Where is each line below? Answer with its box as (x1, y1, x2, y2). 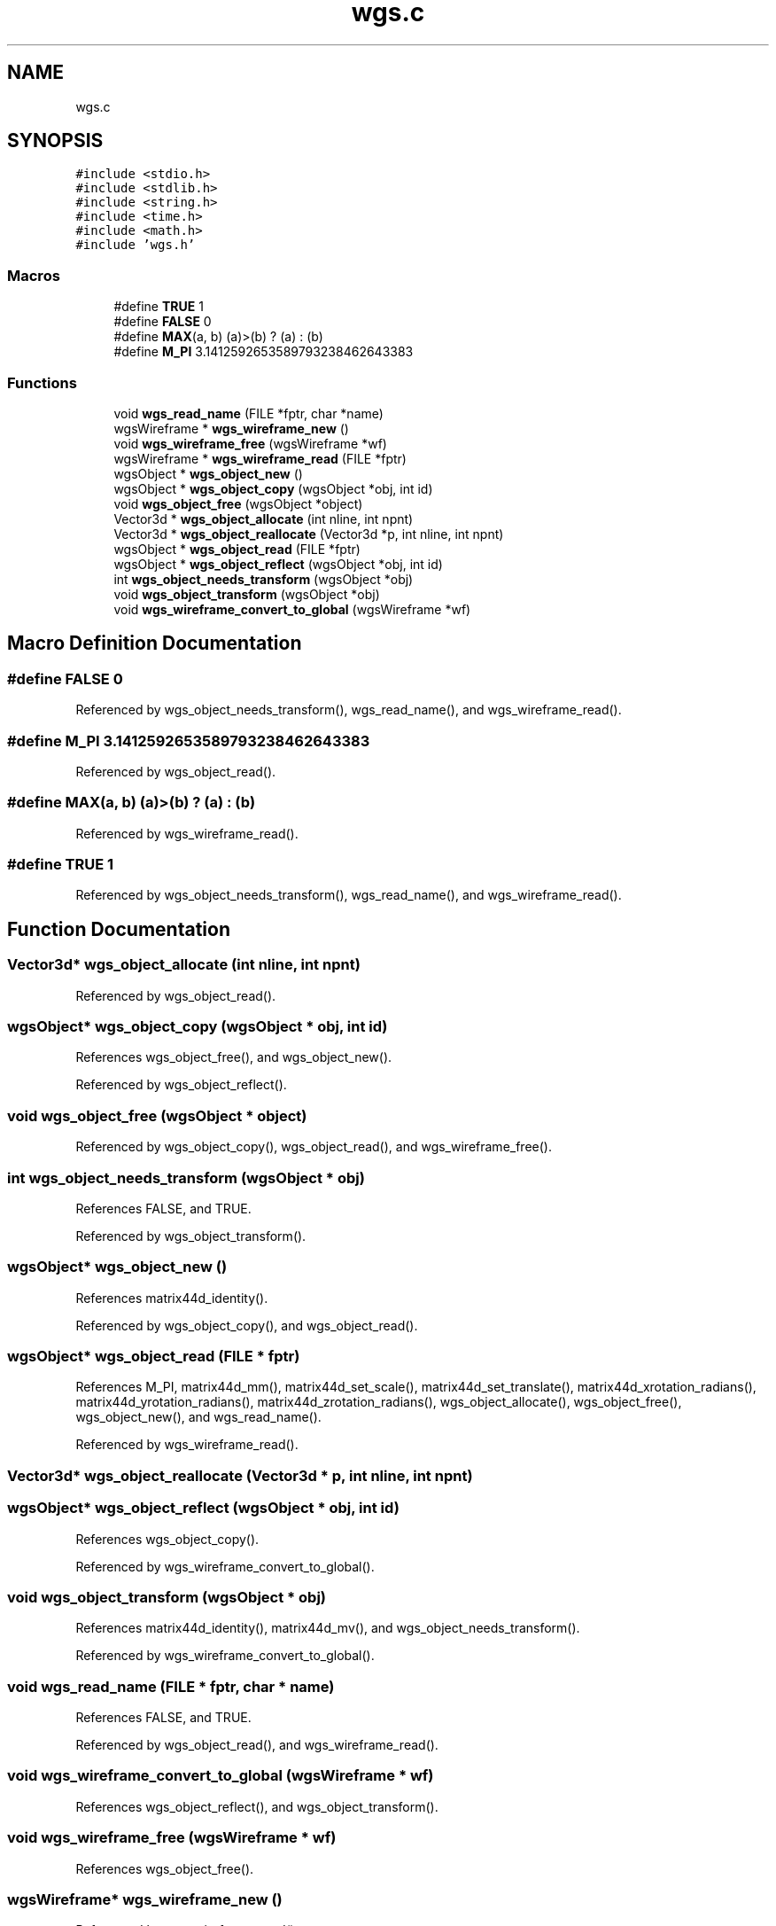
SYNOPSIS (7, 129, 104, 152)
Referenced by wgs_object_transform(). (75, 1228, 307, 1244)
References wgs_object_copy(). (75, 1531, 260, 1547)
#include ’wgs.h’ (75, 238, 196, 253)
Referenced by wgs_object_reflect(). (75, 1077, 287, 1093)
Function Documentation (7, 917, 230, 940)
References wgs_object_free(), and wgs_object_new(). (75, 1049, 392, 1065)
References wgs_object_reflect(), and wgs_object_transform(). (75, 1798, 438, 1814)
